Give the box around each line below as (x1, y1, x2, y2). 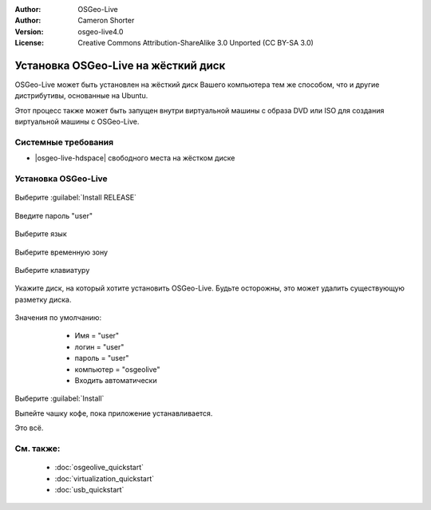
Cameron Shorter (77, 16, 135, 26)
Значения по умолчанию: (14, 313, 102, 322)
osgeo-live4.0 (77, 26, 124, 36)
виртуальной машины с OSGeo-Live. (14, 117, 140, 127)
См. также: (14, 443, 61, 454)
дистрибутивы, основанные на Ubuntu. (14, 91, 148, 101)
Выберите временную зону (14, 247, 108, 257)
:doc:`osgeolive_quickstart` (54, 463, 144, 472)
